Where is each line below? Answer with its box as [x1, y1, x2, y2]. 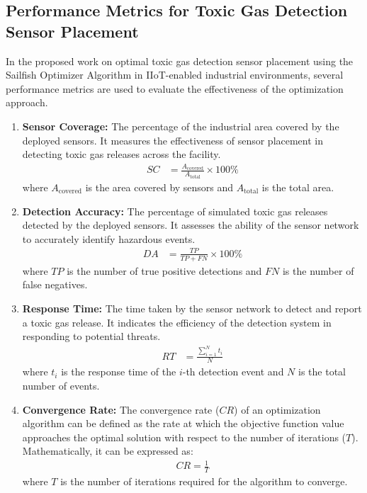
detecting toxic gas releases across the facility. [22, 147, 221, 161]
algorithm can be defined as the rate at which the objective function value [22, 416, 344, 431]
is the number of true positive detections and [67, 263, 262, 278]
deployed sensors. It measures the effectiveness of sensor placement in [22, 132, 324, 147]
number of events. [22, 378, 100, 392]
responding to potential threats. [22, 329, 161, 344]
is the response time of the [61, 364, 176, 379]
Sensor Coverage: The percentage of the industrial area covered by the [22, 118, 339, 133]
